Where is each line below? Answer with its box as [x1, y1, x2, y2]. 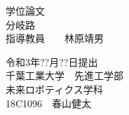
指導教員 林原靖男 [6, 31, 104, 46]
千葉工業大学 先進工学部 [6, 68, 123, 83]
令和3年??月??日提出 [6, 54, 98, 69]
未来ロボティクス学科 [6, 81, 103, 96]
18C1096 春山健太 [6, 95, 92, 110]
